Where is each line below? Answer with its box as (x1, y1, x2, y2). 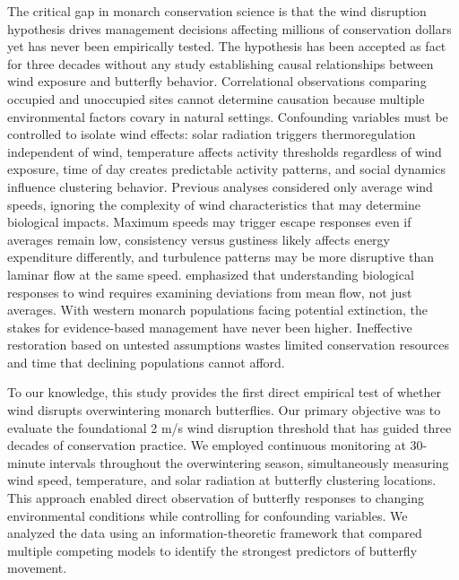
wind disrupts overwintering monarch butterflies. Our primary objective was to (7, 401, 441, 420)
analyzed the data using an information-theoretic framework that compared (7, 524, 422, 542)
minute (7, 453, 46, 472)
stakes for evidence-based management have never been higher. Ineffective (7, 317, 412, 336)
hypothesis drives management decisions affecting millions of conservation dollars (7, 19, 452, 38)
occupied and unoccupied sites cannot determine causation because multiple (7, 89, 425, 108)
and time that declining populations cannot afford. (7, 352, 285, 371)
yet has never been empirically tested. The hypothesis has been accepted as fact (7, 37, 446, 56)
